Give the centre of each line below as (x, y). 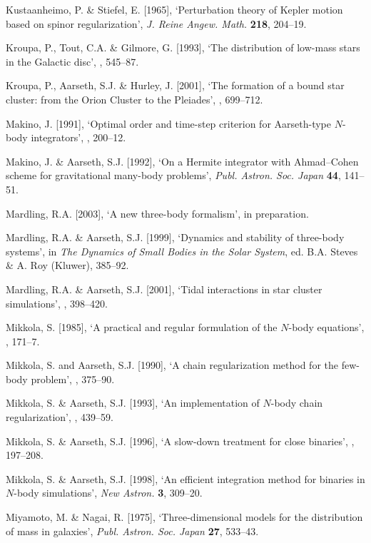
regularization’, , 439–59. (60, 417)
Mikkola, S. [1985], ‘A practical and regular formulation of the (142, 327)
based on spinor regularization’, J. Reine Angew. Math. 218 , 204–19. (156, 23)
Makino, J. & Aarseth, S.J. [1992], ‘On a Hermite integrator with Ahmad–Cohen (182, 161)
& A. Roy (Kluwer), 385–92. (67, 265)
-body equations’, (326, 327)
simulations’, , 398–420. (57, 303)
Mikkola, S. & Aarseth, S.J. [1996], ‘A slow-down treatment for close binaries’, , (180, 441)
